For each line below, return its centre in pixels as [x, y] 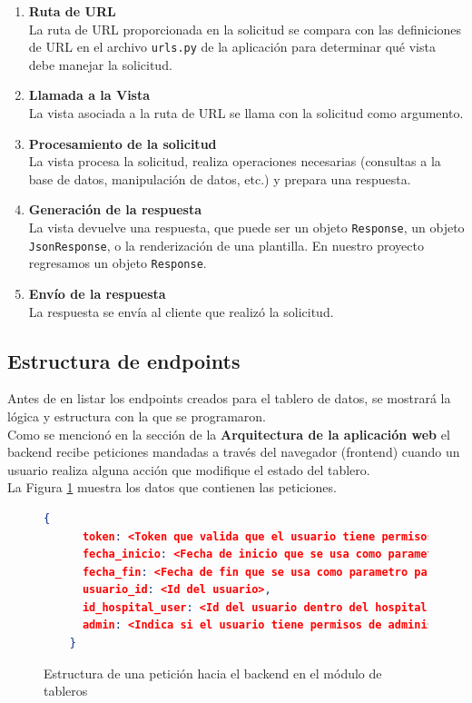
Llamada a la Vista [89, 95]
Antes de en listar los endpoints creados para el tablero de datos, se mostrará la [229, 398]
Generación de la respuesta [115, 209]
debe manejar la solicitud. [100, 64]
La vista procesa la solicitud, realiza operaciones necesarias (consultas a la [235, 161]
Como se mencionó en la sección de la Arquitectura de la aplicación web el [229, 434]
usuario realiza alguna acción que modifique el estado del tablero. [189, 469]
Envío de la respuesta [97, 293]
